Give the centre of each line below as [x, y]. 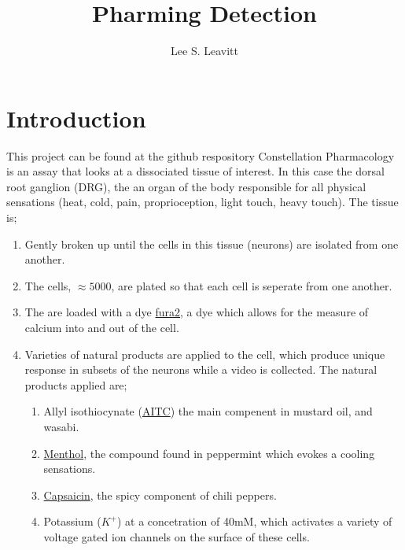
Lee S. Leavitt [204, 51]
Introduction [76, 118]
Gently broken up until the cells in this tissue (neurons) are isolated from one [212, 244]
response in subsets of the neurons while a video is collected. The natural [201, 369]
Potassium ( [72, 521]
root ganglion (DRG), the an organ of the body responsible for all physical [186, 186]
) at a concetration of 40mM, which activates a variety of [254, 521]
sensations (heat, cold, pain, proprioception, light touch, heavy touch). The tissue [202, 202]
